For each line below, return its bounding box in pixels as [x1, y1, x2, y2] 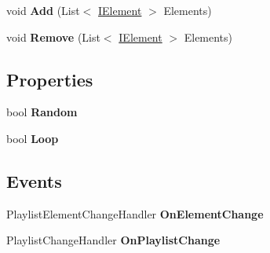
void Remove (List [6, 28, 100, 45]
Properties [6, 67, 93, 91]
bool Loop [6, 130, 59, 146]
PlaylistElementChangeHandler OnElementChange [6, 205, 264, 222]
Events [6, 168, 62, 192]
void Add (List [6, 2, 80, 18]
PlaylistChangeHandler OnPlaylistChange [6, 232, 221, 248]
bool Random [6, 104, 78, 120]
